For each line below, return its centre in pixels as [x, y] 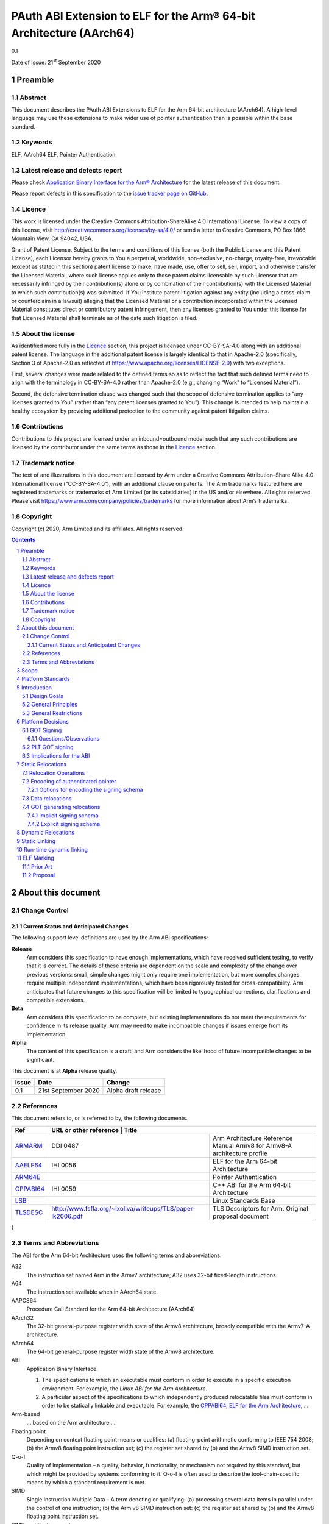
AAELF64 [29, 1165]
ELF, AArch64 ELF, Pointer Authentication [63, 154]
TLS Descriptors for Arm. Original [260, 1208]
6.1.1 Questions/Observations [64, 739]
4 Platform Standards [43, 679]
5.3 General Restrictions [52, 713]
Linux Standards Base [244, 1200]
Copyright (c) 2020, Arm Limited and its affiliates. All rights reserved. [97, 529]
